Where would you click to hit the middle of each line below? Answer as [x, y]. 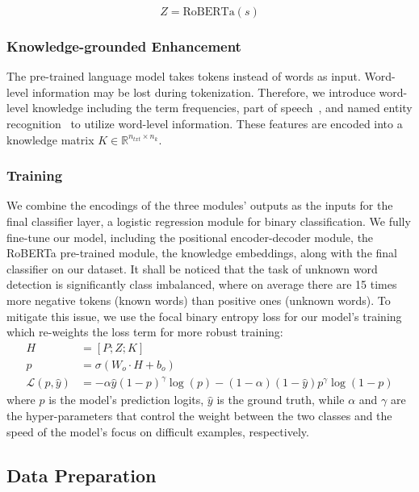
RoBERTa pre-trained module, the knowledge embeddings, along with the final [202, 253]
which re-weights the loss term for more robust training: [145, 332]
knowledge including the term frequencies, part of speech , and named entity [222, 108]
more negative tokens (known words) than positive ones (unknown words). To [199, 300]
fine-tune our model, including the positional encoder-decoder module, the [190, 237]
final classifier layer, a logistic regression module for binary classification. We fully [209, 221]
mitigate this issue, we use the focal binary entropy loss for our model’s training [204, 316]
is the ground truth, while [281, 400]
